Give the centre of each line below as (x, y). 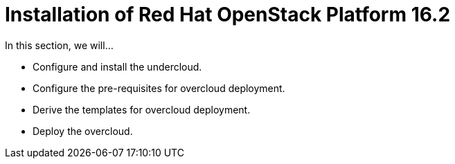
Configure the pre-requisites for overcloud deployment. (159, 88)
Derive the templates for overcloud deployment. (142, 109)
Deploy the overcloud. (83, 131)
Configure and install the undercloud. (117, 66)
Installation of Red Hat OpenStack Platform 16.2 (228, 15)
